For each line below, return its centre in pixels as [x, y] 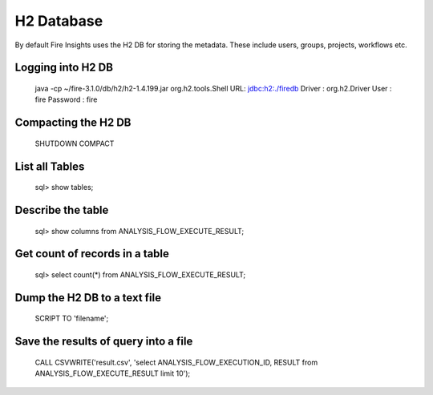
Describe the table [62, 210]
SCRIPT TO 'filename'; [72, 318]
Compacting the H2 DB [73, 123]
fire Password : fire [66, 99]
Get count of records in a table [92, 254]
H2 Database [59, 21]
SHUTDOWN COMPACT [75, 143]
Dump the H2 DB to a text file [88, 298]
